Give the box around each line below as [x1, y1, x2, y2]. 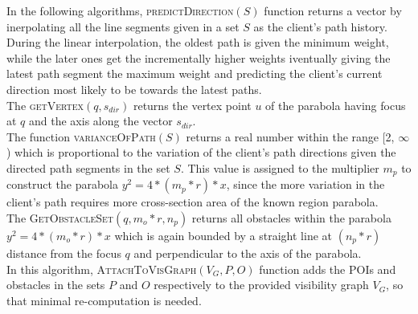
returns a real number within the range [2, [186, 128, 395, 145]
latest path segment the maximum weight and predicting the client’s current [6, 65, 383, 82]
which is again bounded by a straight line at [114, 226, 332, 243]
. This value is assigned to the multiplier [180, 159, 379, 176]
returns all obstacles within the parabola [191, 209, 391, 226]
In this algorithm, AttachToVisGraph [6, 260, 197, 277]
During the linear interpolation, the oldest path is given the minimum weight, [6, 34, 389, 51]
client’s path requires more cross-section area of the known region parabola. [6, 194, 379, 210]
